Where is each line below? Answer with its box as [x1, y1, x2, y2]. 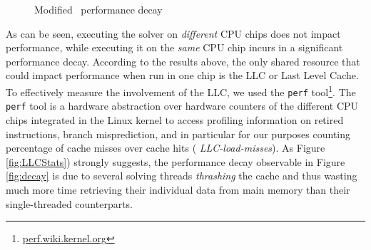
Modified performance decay [34, 2, 163, 16]
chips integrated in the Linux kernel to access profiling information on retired [6, 112, 344, 127]
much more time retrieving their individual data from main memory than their [6, 182, 350, 197]
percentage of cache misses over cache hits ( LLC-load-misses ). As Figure [6, 140, 325, 155]
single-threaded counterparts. [6, 196, 133, 211]
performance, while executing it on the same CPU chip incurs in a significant [6, 40, 343, 55]
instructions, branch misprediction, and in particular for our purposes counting [6, 126, 351, 141]
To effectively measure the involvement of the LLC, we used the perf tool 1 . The [6, 82, 356, 99]
